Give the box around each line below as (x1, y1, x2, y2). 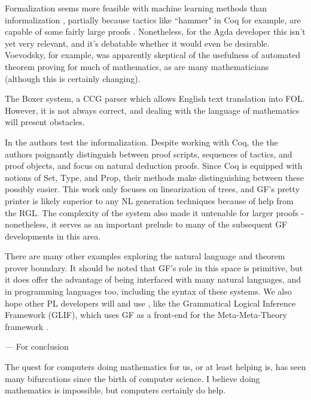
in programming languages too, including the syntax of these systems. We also (5, 285, 292, 298)
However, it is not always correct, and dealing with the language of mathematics (5, 104, 300, 116)
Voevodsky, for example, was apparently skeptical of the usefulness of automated (5, 49, 301, 61)
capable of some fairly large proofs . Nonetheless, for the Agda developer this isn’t (5, 25, 306, 38)
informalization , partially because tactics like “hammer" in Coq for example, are (5, 13, 301, 26)
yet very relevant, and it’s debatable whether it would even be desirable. (5, 37, 270, 49)
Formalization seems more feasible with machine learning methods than (5, 2, 267, 14)
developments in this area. (5, 229, 101, 242)
